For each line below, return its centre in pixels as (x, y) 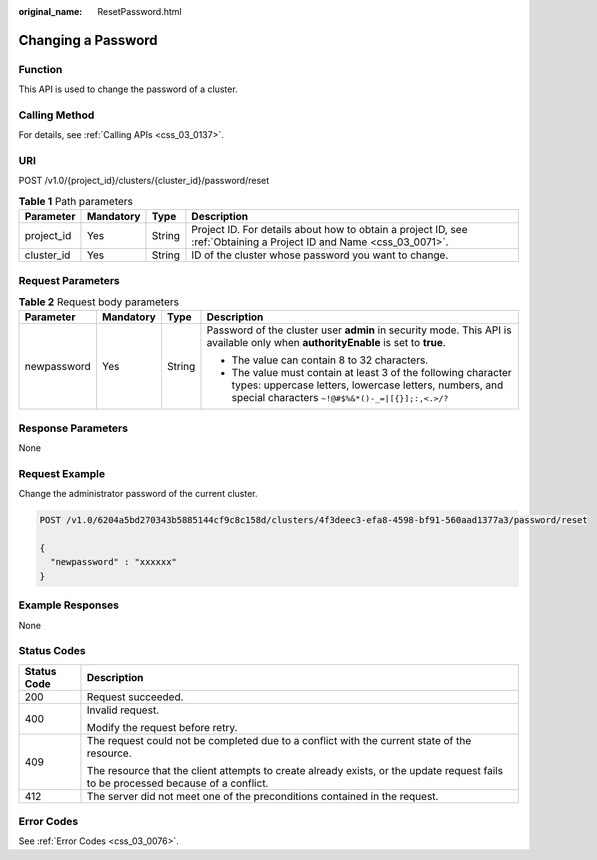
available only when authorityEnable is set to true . (326, 343)
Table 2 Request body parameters (99, 302)
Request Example (61, 473)
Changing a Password (88, 40)
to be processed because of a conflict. (177, 783)
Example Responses (69, 605)
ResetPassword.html (139, 11)
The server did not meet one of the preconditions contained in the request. (262, 796)
